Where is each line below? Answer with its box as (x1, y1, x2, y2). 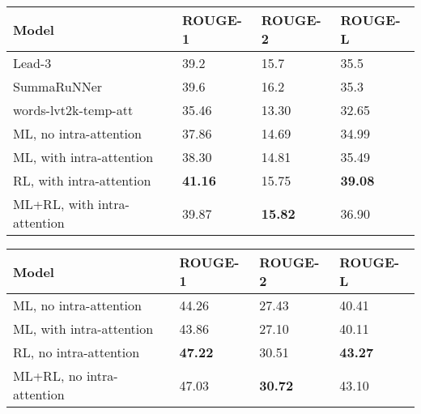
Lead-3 (13, 53, 52, 72)
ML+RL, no (13, 366, 83, 385)
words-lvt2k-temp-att (13, 100, 134, 119)
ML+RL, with (13, 194, 94, 213)
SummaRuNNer (13, 77, 103, 96)
